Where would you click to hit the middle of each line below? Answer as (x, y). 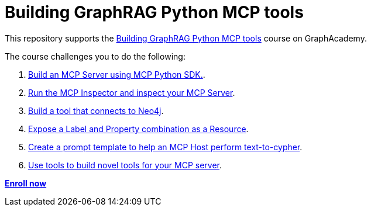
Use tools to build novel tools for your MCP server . (125, 165)
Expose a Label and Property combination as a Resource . (138, 129)
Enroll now (26, 183)
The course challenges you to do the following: (95, 56)
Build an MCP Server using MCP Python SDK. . (117, 74)
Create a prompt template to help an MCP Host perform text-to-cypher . (165, 147)
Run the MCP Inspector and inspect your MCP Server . (132, 92)
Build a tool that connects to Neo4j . (96, 110)
